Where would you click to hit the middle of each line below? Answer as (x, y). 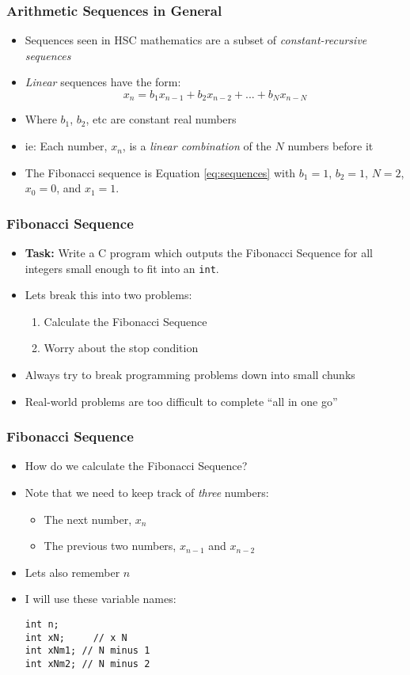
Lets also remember (72, 572)
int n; (42, 625)
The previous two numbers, (110, 546)
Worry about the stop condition (121, 348)
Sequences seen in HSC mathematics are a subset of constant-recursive (196, 40)
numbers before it (330, 146)
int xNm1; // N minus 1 (87, 651)
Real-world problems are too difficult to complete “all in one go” (181, 401)
